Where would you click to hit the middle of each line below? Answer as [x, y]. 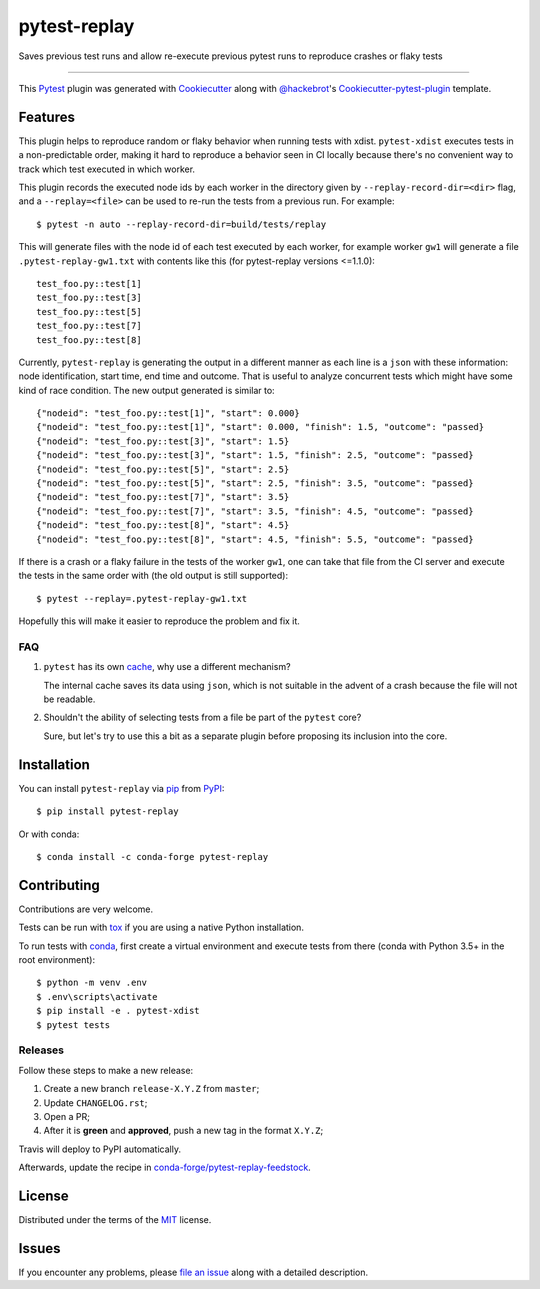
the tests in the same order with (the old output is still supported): [153, 576]
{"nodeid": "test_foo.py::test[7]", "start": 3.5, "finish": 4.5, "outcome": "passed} [255, 511]
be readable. [69, 699]
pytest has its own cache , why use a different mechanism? [167, 667]
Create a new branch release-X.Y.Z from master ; [151, 1089]
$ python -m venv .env [92, 983]
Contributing [59, 885]
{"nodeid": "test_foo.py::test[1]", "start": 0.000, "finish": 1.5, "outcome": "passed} [260, 427]
